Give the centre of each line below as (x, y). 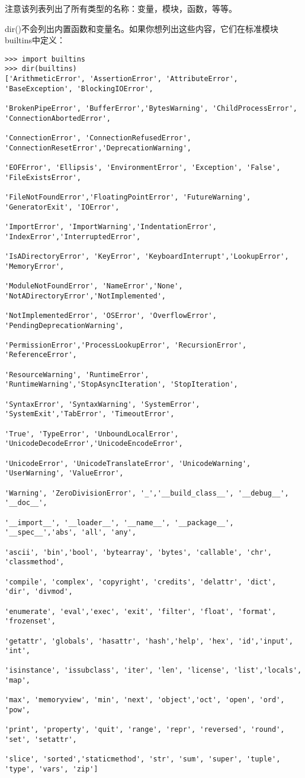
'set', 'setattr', (41, 740)
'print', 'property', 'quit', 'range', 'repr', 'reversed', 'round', (145, 730)
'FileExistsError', (43, 177)
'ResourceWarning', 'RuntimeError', (77, 374)
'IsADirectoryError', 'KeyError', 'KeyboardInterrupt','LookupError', (147, 256)
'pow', (17, 710)
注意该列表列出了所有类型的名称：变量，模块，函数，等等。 (121, 8)
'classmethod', (35, 562)
